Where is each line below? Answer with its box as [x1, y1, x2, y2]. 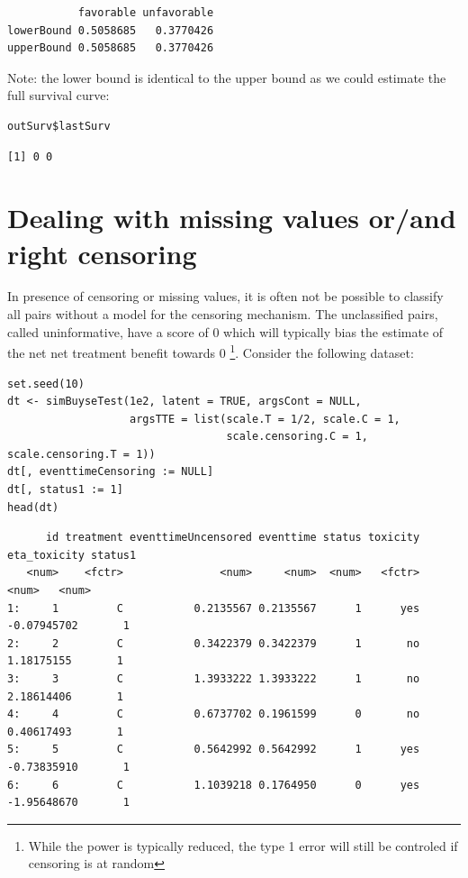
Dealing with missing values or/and [7, 199, 456, 236]
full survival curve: [7, 86, 110, 105]
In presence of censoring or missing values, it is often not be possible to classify [7, 287, 444, 306]
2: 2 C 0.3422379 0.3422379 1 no [7, 636, 420, 650]
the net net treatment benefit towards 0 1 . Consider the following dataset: [7, 341, 414, 361]
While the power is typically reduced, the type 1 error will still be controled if [28, 836, 458, 855]
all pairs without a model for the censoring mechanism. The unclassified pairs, [7, 305, 438, 324]
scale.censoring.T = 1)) [7, 447, 156, 461]
